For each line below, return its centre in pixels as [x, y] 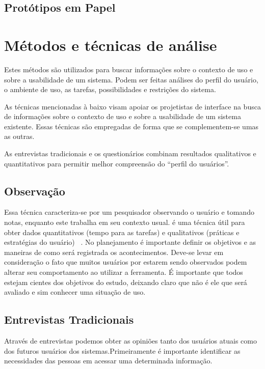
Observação [35, 191]
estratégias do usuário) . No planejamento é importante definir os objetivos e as [130, 242]
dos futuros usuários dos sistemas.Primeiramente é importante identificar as [122, 350]
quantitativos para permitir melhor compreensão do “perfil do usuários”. [117, 163]
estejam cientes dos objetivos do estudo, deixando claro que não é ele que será [126, 282]
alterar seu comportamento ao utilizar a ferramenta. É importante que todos [124, 272]
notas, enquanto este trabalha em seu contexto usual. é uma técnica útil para [125, 222]
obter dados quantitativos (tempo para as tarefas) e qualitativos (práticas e [122, 232]
